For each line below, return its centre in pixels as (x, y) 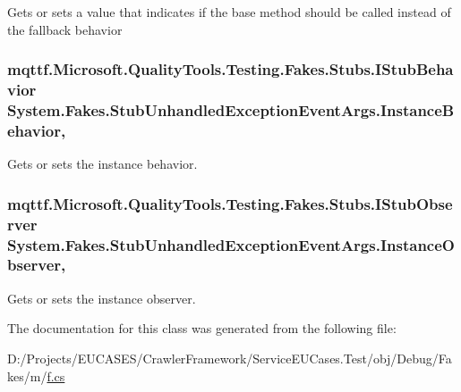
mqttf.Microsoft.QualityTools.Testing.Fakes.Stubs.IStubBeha (230, 69)
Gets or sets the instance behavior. (102, 164)
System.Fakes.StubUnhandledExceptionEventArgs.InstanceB (231, 109)
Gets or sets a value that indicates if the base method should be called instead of (229, 12)
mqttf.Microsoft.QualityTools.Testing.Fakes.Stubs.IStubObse (230, 203)
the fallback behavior (65, 29)
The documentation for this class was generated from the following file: (202, 328)
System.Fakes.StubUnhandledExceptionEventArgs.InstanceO (231, 244)
